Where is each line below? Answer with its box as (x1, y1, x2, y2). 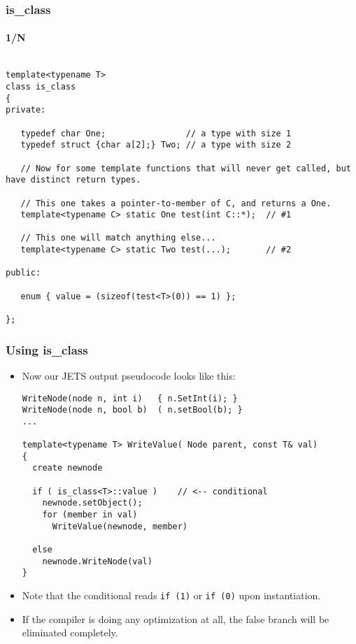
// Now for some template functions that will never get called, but (20, 163, 351, 173)
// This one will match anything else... (20, 233, 216, 243)
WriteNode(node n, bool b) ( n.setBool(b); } (22, 405, 243, 415)
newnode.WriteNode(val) (42, 556, 152, 566)
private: (6, 105, 46, 115)
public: (6, 268, 41, 278)
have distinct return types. (6, 175, 141, 185)
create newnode (32, 463, 103, 473)
